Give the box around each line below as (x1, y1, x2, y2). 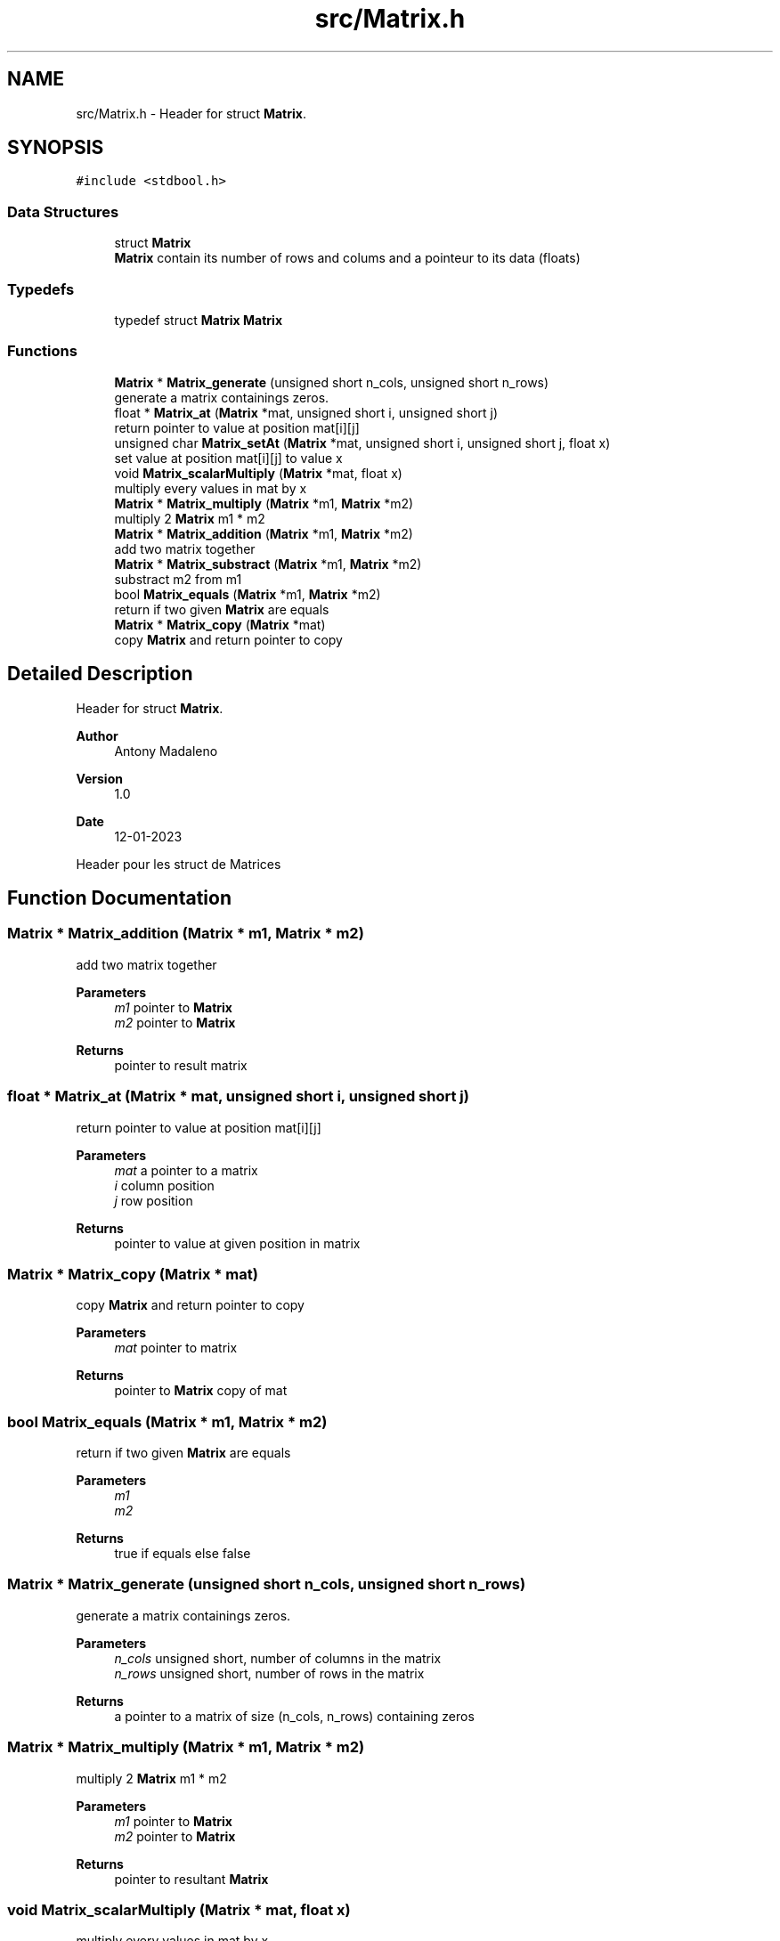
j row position (114, 1192, 193, 1208)
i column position (114, 1177, 215, 1193)
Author (76, 727, 118, 743)
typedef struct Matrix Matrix (114, 312, 283, 328)
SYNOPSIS (7, 136, 104, 159)
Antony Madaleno (114, 743, 218, 759)
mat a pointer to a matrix (114, 1162, 258, 1178)
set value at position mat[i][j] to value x (114, 450, 343, 466)
